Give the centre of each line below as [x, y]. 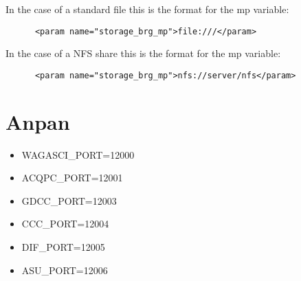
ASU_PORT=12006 [65, 270]
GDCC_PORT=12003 [69, 200]
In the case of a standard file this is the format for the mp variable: [147, 9]
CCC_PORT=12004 [65, 224]
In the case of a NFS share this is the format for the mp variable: [143, 53]
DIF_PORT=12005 [63, 247]
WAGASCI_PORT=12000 [78, 154]
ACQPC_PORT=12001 [72, 178]
